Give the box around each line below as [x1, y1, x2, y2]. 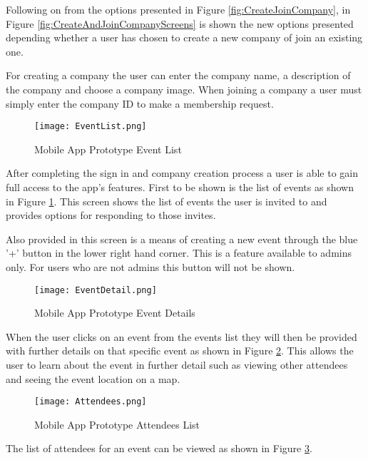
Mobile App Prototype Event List [34, 141, 182, 156]
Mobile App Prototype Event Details [34, 305, 195, 320]
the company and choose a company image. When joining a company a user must [6, 81, 362, 96]
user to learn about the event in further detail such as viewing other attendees [6, 357, 348, 372]
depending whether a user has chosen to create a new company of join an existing [6, 30, 363, 45]
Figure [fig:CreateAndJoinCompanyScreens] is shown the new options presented [6, 16, 354, 31]
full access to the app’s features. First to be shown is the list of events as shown [6, 180, 354, 194]
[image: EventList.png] [34, 121, 147, 132]
